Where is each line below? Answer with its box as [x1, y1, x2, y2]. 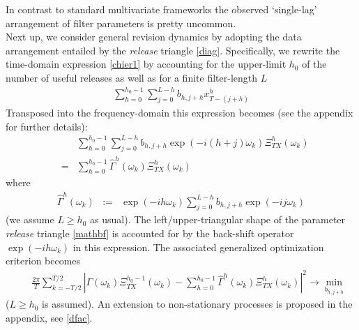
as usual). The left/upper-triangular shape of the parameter [90, 212, 346, 227]
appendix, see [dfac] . [6, 310, 93, 324]
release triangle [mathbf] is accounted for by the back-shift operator [6, 226, 294, 241]
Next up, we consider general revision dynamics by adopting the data [6, 29, 302, 44]
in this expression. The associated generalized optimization [72, 239, 324, 254]
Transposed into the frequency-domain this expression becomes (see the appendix [6, 105, 353, 120]
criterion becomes [6, 253, 81, 268]
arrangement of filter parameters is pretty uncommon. [6, 15, 236, 30]
